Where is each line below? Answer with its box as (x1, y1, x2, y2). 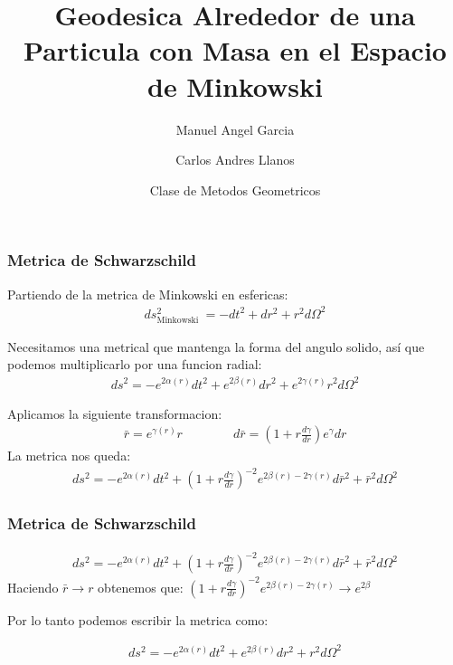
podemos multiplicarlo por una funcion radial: (7, 355, 262, 374)
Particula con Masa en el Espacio (24, 32, 447, 69)
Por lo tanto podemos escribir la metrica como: (7, 610, 269, 629)
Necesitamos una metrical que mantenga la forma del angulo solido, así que (7, 337, 425, 356)
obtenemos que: (98, 577, 184, 596)
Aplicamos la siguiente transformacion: (7, 404, 222, 423)
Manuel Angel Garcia (175, 119, 295, 138)
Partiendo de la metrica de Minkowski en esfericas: (7, 284, 288, 303)
